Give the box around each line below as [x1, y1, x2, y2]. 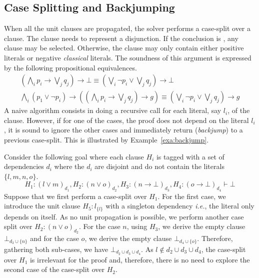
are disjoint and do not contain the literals [94, 161, 224, 171]
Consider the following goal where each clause [4, 151, 144, 161]
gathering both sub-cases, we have [4, 243, 108, 254]
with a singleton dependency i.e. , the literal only [105, 200, 254, 211]
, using [126, 221, 147, 231]
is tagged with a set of [156, 151, 224, 161]
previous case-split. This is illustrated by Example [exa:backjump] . [4, 134, 209, 145]
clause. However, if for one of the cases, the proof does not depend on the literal [4, 114, 249, 125]
